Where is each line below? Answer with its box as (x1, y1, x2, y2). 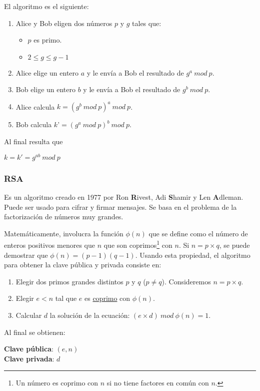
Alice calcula (15, 101, 55, 112)
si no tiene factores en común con (106, 377, 209, 388)
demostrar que (4, 249, 48, 260)
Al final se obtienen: (4, 326, 65, 337)
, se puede (219, 239, 250, 250)
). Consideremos (161, 276, 211, 286)
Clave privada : (4, 353, 54, 363)
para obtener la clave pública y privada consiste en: (4, 259, 161, 270)
